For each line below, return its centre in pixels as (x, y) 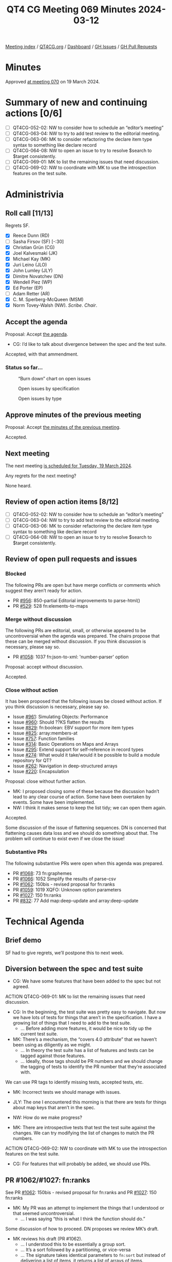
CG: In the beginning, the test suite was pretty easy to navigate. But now (89, 1012)
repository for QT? (32, 761)
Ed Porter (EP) (28, 288)
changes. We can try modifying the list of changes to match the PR (83, 1133)
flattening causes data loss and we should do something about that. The (82, 833)
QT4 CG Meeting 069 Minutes (72, 10)
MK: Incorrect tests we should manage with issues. (67, 1092)
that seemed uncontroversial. (44, 1214)
